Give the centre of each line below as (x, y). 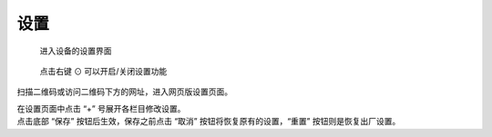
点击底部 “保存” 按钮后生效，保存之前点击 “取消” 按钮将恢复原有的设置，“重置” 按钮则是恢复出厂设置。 (209, 122)
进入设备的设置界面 (76, 51)
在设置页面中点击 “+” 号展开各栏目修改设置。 (101, 108)
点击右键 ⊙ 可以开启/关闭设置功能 (103, 71)
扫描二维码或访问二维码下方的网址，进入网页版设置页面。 (124, 92)
